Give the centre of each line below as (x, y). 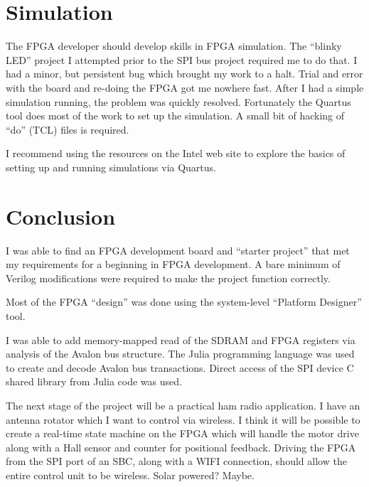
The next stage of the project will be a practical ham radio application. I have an (183, 405)
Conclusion (61, 216)
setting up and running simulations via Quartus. (111, 167)
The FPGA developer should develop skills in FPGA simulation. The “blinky (174, 46)
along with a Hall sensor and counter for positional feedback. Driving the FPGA (181, 447)
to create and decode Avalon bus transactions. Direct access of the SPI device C (180, 367)
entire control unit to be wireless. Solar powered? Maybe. (130, 475)
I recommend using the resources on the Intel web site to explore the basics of (176, 153)
